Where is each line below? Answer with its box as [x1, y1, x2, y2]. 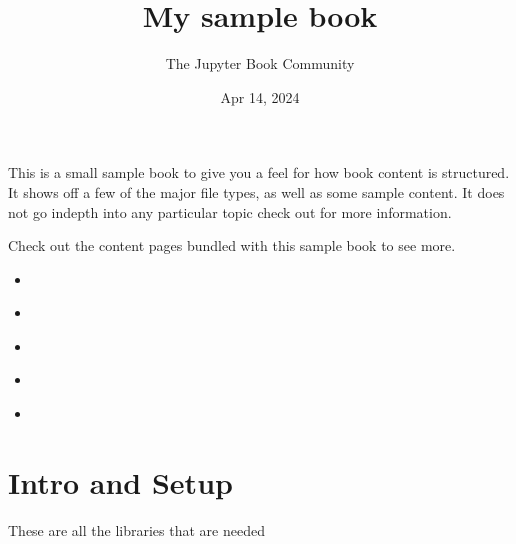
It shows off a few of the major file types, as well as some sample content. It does [8, 181, 505, 202]
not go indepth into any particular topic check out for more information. [8, 201, 452, 222]
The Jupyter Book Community [165, 53, 355, 74]
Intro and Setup [8, 461, 233, 502]
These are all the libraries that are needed [8, 519, 265, 540]
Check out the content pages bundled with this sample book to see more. [8, 235, 456, 256]
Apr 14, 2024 [220, 86, 300, 107]
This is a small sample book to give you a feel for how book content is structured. [8, 162, 510, 183]
